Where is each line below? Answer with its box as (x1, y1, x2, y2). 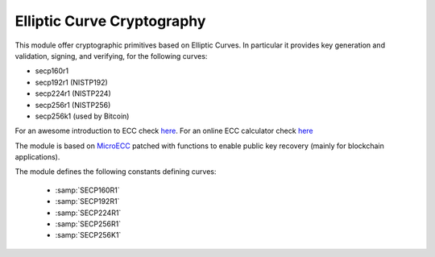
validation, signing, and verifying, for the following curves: (14, 51, 208, 60)
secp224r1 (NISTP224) (35, 89, 112, 98)
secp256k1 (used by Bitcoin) (35, 111, 130, 121)
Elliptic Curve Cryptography (14, 12, 206, 30)
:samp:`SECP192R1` (55, 197, 120, 206)
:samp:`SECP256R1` (55, 219, 121, 229)
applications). (14, 152, 60, 162)
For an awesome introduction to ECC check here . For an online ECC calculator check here (14, 126, 313, 136)
